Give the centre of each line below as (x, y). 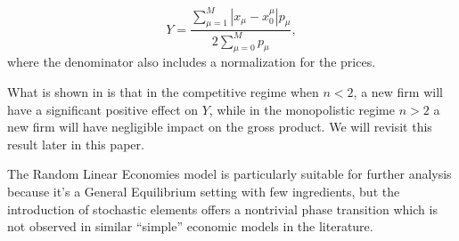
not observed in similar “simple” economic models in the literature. (190, 226)
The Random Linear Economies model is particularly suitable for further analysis (229, 174)
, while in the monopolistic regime (302, 109)
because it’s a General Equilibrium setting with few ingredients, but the (204, 192)
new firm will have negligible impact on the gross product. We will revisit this (220, 127)
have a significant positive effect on (103, 109)
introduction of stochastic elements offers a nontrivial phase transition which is (222, 209)
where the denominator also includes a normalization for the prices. (192, 62)
